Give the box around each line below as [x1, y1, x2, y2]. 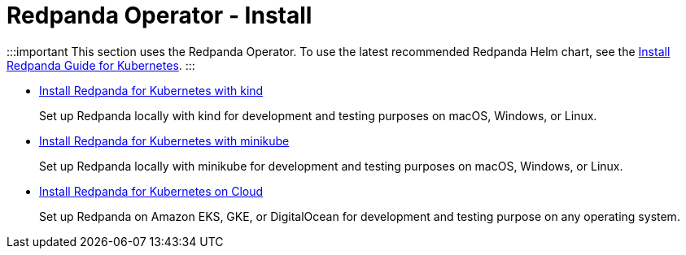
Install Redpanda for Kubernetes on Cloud [39, 184, 264, 198]
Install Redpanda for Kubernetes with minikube [39, 133, 290, 148]
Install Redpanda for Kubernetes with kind [39, 83, 264, 97]
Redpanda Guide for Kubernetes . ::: [7, 58, 195, 72]
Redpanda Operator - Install [7, 2, 312, 29]
